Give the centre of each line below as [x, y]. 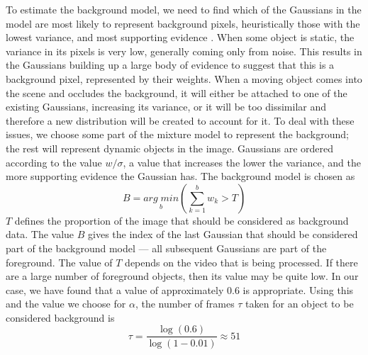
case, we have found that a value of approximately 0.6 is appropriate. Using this [180, 289]
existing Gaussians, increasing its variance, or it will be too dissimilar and [166, 107]
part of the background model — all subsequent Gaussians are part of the [166, 248]
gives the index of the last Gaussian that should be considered [223, 234]
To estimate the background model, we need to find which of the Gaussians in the [184, 9]
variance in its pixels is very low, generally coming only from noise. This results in [184, 51]
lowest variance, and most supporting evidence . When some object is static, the [180, 37]
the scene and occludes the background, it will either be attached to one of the [177, 92]
